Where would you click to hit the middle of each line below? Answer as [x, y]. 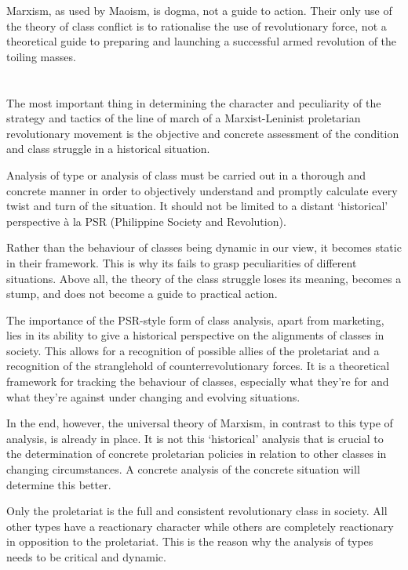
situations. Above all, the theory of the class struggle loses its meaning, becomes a [204, 278]
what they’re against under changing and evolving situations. [153, 396]
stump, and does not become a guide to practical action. [142, 294]
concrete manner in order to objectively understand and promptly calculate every [202, 190]
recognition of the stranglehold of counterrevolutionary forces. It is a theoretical [198, 366]
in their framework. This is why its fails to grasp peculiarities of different [182, 262]
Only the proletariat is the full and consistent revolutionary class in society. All [197, 511]
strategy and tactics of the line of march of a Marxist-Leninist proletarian [184, 118]
